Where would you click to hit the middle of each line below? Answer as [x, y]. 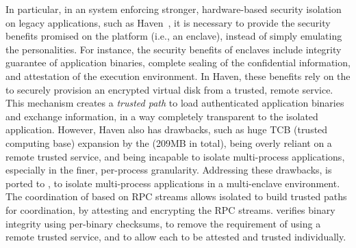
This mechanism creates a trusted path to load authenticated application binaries [175, 103]
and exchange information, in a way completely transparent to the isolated [162, 116]
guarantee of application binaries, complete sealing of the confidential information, [178, 63]
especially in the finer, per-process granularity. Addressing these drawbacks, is [169, 170]
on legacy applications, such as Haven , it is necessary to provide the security [168, 22]
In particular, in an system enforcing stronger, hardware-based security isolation [174, 9]
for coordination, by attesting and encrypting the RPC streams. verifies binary [170, 209]
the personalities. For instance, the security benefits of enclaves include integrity [174, 49]
